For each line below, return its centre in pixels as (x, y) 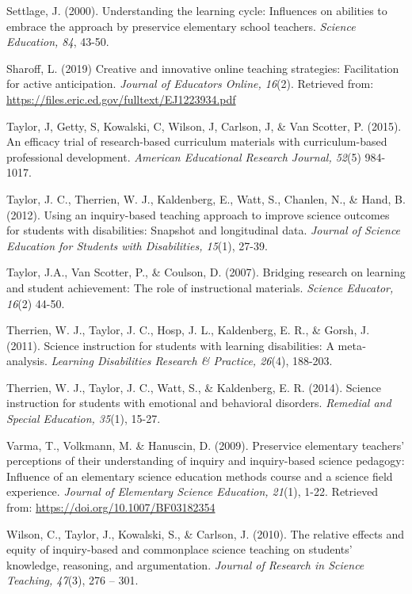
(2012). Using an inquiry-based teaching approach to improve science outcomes (198, 214)
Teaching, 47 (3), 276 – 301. (72, 580)
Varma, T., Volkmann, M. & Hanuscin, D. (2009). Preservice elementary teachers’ (206, 445)
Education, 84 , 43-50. (58, 42)
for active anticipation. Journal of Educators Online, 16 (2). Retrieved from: (190, 84)
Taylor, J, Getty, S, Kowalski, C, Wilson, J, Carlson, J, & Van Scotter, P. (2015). (204, 126)
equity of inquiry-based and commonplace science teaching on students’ (179, 549)
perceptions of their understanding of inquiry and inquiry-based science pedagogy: (206, 461)
